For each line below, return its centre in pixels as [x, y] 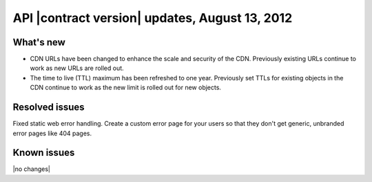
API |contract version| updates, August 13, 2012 [153, 18]
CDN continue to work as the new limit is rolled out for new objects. [126, 88]
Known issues [44, 153]
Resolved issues [49, 107]
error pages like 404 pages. [52, 133]
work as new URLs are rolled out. [77, 68]
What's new [39, 42]
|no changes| [32, 169]
